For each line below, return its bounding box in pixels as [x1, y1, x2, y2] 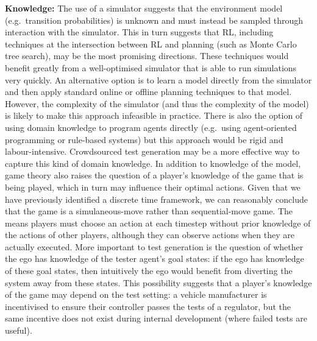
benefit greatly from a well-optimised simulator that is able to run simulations [5, 61, 297, 74]
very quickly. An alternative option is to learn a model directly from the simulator [5, 73, 312, 86]
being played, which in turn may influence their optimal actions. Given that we [5, 180, 301, 193]
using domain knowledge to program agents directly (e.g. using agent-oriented [5, 121, 297, 133]
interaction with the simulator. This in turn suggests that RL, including [5, 26, 274, 38]
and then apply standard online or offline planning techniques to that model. [5, 85, 292, 98]
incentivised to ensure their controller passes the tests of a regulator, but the [5, 300, 291, 312]
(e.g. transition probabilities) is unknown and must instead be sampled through [5, 13, 304, 26]
